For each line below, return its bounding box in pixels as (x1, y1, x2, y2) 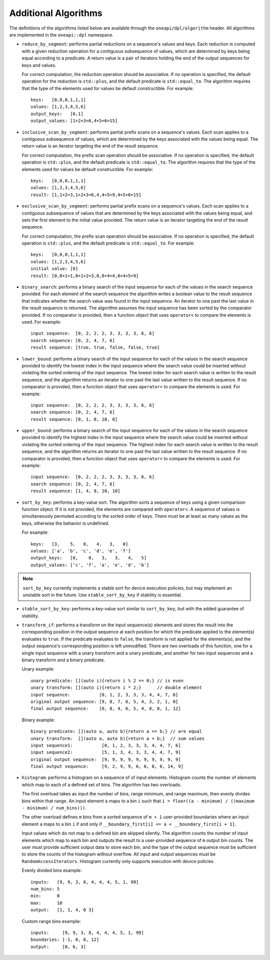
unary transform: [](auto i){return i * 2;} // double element (30, 685, 202, 690)
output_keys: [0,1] (30, 111, 83, 117)
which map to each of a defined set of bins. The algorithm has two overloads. (21, 781, 182, 787)
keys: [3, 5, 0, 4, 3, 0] (30, 541, 128, 547)
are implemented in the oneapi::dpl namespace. (9, 32, 113, 38)
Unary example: (21, 666, 54, 672)
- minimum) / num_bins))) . (21, 805, 87, 811)
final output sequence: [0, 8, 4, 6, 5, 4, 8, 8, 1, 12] (30, 706, 181, 711)
